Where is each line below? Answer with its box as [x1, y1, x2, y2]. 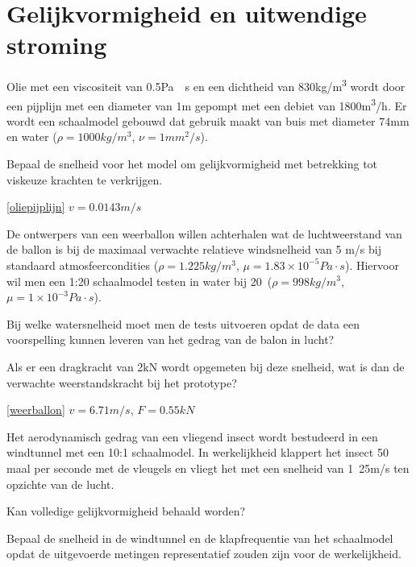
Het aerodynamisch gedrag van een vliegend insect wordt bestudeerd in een [6, 428, 378, 445]
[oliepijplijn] [6, 198, 65, 215]
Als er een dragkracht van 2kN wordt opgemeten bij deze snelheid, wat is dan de [6, 358, 405, 375]
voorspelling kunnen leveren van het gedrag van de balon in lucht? [6, 331, 335, 348]
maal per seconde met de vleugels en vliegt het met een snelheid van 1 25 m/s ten [6, 459, 410, 476]
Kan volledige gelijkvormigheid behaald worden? [6, 503, 246, 519]
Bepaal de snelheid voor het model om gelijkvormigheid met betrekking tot [6, 155, 378, 172]
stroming [6, 28, 107, 61]
